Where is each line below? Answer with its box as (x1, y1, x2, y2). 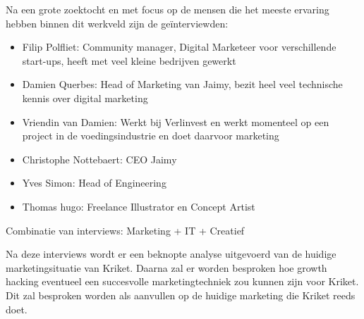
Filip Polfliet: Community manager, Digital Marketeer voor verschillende (22, 39, 336, 54)
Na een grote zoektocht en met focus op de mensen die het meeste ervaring (6, 2, 329, 16)
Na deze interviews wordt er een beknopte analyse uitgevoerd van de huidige (6, 246, 336, 261)
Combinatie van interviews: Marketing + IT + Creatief (6, 223, 245, 237)
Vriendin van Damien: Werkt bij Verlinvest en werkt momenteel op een (22, 114, 329, 129)
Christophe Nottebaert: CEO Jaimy (22, 151, 177, 166)
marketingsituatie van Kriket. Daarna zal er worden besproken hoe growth (6, 260, 327, 275)
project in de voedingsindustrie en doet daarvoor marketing (22, 128, 279, 143)
